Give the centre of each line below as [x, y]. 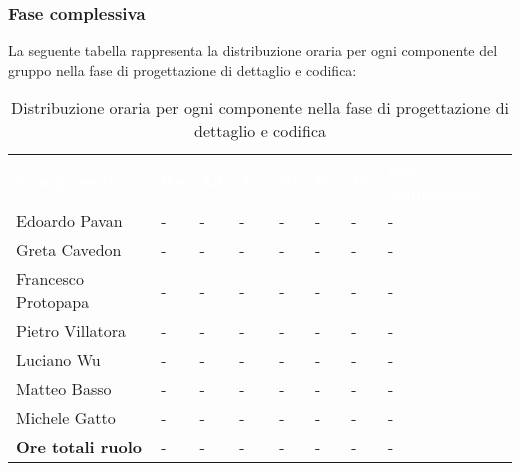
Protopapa [53, 302]
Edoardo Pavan [69, 221]
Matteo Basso [64, 389]
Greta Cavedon [69, 250]
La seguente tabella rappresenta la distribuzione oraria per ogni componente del [253, 50]
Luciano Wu [58, 360]
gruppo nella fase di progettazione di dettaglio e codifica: [182, 69]
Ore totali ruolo [79, 447]
